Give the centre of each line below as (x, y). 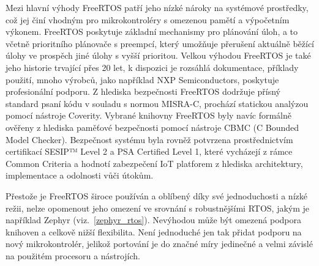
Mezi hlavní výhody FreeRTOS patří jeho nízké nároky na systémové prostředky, (157, 7)
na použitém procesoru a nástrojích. (73, 255)
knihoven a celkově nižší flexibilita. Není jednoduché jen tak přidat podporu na (154, 231)
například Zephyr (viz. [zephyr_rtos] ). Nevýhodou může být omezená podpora (153, 220)
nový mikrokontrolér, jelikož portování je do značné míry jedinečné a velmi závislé (159, 244)
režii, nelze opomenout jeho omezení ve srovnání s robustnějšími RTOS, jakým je (158, 208)
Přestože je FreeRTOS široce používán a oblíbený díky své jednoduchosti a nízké (156, 195)
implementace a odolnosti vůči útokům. (80, 175)
